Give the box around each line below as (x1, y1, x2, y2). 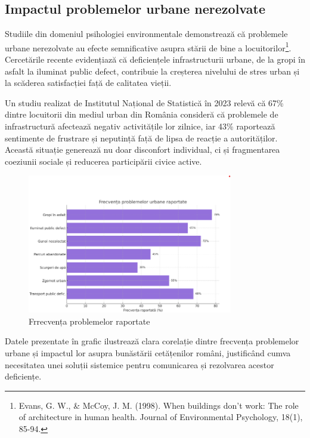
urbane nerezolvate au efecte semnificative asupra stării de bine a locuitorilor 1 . (5, 39, 292, 54)
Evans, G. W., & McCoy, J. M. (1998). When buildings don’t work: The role (18, 399, 299, 411)
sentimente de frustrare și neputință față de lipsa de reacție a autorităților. (5, 131, 278, 144)
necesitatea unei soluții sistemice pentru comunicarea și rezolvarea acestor (5, 358, 274, 371)
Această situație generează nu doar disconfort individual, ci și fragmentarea (5, 143, 280, 156)
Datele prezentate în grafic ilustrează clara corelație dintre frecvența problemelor (5, 335, 299, 347)
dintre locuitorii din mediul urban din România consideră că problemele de (5, 108, 278, 121)
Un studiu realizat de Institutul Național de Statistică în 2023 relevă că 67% (5, 96, 284, 109)
